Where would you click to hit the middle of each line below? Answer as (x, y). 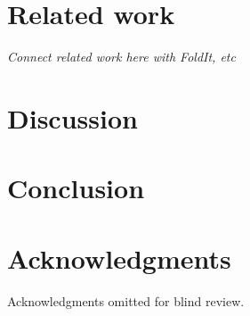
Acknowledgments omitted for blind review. (126, 300)
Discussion (73, 117)
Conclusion (76, 188)
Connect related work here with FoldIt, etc (121, 57)
